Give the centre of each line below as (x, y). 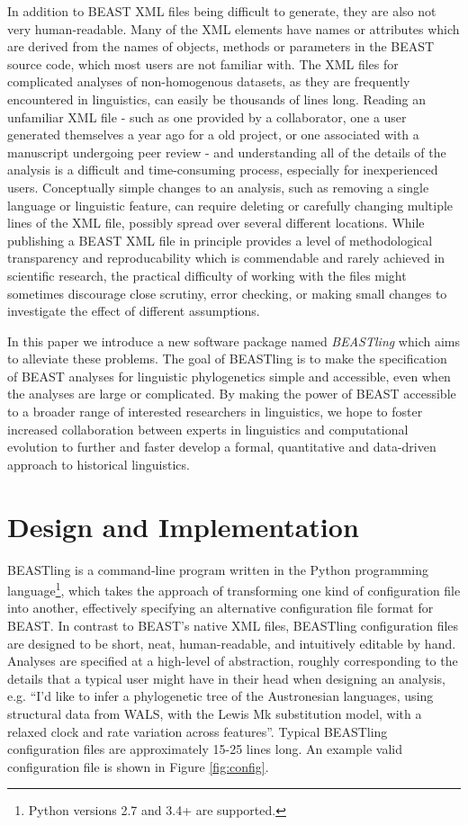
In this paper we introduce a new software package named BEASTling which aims (234, 341)
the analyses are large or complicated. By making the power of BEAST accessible (232, 394)
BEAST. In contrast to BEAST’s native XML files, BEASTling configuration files (233, 625)
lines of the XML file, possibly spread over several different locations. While (216, 223)
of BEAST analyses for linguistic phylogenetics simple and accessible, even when (229, 376)
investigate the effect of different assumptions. (134, 311)
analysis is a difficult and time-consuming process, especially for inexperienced (223, 170)
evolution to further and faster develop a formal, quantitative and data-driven (222, 447)
